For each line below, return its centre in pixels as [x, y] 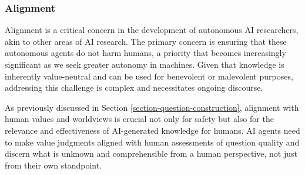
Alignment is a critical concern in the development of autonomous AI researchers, [152, 30]
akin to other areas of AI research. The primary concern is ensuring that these [146, 41]
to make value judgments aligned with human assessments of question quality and [152, 142]
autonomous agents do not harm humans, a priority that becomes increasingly [145, 53]
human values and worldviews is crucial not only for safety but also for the [139, 119]
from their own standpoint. [53, 165]
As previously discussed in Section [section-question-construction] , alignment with [152, 107]
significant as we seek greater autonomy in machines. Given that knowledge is [145, 64]
